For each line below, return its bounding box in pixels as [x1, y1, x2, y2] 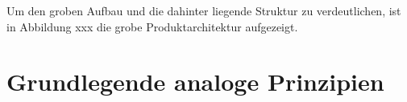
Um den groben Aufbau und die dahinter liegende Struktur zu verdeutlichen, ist [6, 2, 401, 18]
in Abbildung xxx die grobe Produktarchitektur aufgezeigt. [6, 18, 298, 35]
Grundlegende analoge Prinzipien [6, 65, 384, 98]
